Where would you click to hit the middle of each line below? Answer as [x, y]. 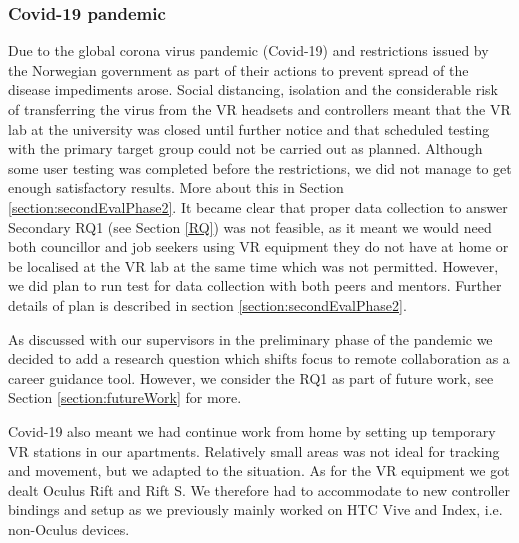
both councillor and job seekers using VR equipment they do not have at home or [258, 246]
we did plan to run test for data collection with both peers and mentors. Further [255, 285]
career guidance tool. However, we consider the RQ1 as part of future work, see [251, 377]
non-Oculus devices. [69, 528]
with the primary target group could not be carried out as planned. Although [245, 148]
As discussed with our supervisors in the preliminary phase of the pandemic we [250, 338]
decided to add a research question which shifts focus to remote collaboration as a [259, 358]
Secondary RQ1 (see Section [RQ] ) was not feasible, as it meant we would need [250, 226]
